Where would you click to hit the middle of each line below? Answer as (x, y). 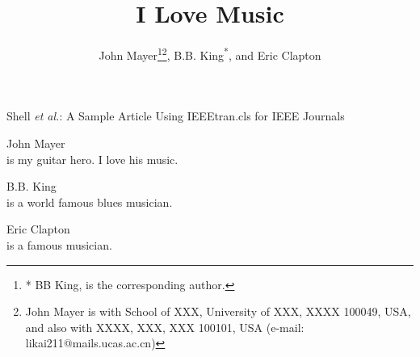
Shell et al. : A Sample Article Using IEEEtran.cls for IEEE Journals (176, 116)
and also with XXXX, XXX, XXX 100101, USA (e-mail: (165, 327)
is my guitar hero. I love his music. (92, 159)
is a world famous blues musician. (90, 202)
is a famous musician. (59, 244)
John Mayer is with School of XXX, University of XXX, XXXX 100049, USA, (218, 311)
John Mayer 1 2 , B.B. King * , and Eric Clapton (210, 54)
